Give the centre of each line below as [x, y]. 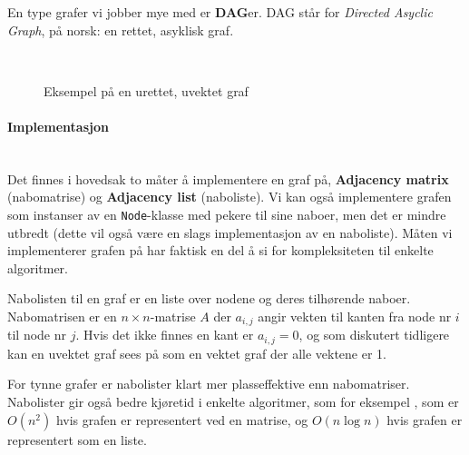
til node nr [37, 335]
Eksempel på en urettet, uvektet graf [146, 90]
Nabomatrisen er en [62, 316]
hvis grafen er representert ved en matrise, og [182, 419]
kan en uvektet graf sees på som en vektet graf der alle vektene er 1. [197, 353]
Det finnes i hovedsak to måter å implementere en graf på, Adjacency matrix [228, 178]
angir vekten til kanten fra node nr [355, 316]
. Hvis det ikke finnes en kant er [165, 335]
